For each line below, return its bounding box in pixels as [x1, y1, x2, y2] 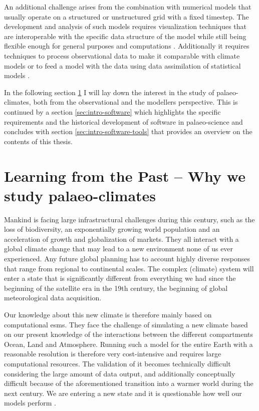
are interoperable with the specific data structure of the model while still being [4, 31, 246, 41]
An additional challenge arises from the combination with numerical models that [4, 2, 251, 12]
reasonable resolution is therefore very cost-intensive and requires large [4, 348, 221, 359]
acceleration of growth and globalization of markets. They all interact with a [4, 233, 239, 244]
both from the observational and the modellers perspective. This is [33, 97, 238, 107]
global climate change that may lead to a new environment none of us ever [4, 243, 233, 254]
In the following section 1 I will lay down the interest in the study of [4, 87, 214, 97]
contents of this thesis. [4, 136, 73, 146]
